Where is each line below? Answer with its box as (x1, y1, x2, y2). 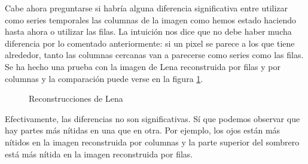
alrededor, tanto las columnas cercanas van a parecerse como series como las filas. (5, 48, 304, 61)
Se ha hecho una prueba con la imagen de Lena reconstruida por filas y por (5, 60, 281, 72)
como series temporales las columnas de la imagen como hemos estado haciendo (5, 13, 297, 26)
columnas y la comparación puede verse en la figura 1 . (5, 72, 203, 84)
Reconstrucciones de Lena (29, 92, 123, 105)
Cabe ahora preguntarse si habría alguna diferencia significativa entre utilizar (5, 2, 288, 14)
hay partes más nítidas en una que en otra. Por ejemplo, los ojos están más (5, 124, 280, 136)
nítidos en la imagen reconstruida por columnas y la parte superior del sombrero (5, 135, 300, 148)
